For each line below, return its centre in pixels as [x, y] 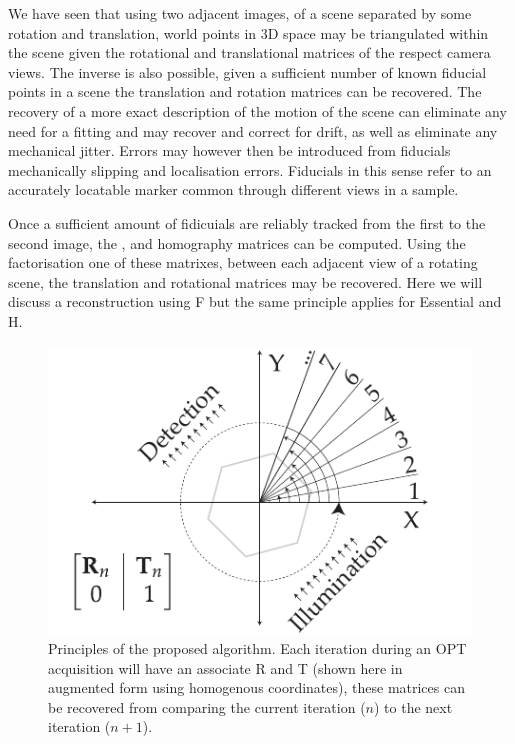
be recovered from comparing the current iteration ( [207, 706]
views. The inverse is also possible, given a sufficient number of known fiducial [247, 71]
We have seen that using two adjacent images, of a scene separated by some [240, 13]
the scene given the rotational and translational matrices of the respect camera [249, 52]
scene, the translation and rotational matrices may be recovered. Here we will [245, 281]
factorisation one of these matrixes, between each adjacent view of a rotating [243, 262]
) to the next [413, 706]
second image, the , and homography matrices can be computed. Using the [237, 242]
